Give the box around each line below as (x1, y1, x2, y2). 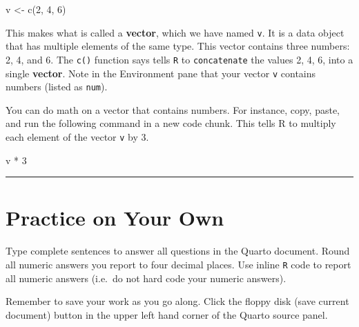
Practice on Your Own (6, 204, 224, 232)
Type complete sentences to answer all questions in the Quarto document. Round (6, 244, 350, 258)
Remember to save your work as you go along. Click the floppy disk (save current (6, 294, 349, 308)
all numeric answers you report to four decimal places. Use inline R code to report (6, 257, 351, 271)
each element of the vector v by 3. (6, 130, 149, 143)
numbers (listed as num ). (6, 79, 108, 94)
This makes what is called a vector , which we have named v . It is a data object (6, 25, 345, 39)
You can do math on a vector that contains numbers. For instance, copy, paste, (6, 102, 340, 117)
